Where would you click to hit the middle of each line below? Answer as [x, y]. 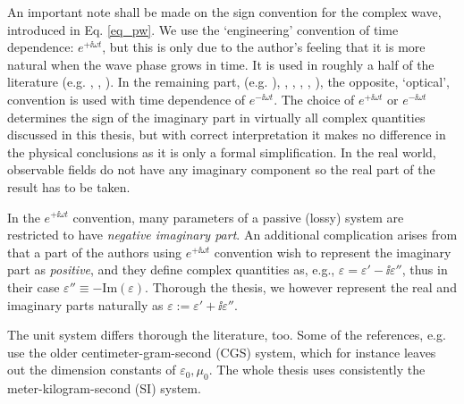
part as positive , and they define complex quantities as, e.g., [171, 269]
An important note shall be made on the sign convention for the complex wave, [224, 12]
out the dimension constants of [92, 370]
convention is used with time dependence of [127, 99]
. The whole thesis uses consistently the [317, 370]
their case [34, 286]
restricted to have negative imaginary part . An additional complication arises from [232, 235]
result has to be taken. [69, 186]
